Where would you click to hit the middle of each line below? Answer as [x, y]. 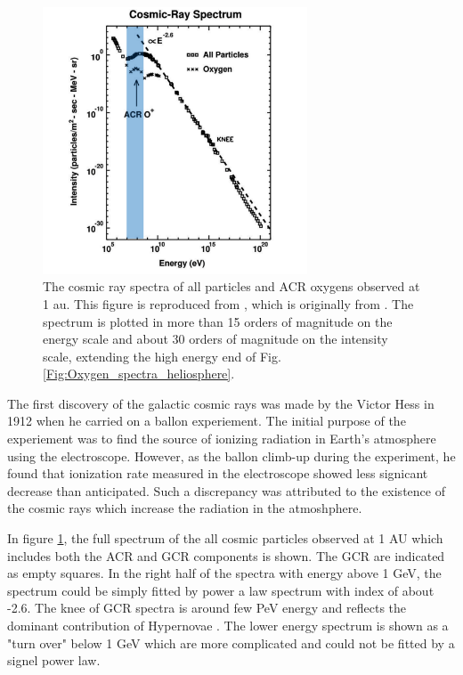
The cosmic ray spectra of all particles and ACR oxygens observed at [231, 286]
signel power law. [54, 660]
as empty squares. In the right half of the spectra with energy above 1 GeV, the [224, 573]
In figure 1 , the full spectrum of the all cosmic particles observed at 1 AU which [225, 538]
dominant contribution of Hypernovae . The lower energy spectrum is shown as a [228, 625]
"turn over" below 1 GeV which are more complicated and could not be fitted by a [231, 642]
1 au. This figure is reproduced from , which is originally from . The [228, 303]
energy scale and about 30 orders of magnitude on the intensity [215, 339]
